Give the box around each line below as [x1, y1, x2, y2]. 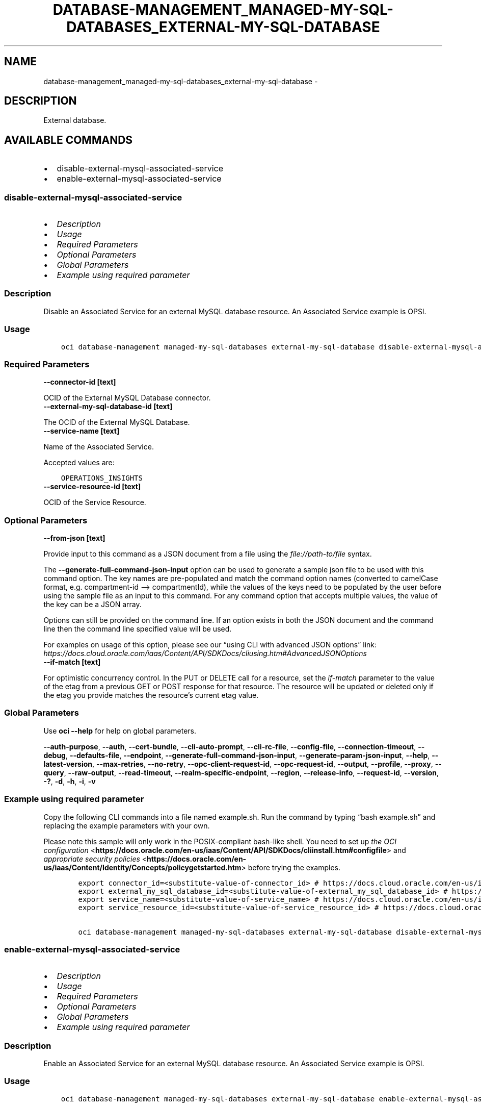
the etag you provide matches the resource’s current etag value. [43, 691, 259, 700]
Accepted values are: [43, 458, 115, 467]
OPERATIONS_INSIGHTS [61, 474, 143, 483]
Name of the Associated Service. [43, 442, 154, 451]
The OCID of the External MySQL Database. [43, 418, 190, 427]
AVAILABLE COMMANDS [4, 133, 133, 146]
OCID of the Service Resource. [43, 498, 146, 507]
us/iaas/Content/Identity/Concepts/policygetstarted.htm [43, 863, 242, 872]
